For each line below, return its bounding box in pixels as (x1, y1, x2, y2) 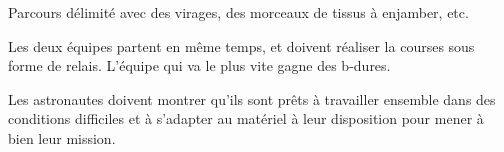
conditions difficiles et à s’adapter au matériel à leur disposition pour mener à (8, 108, 484, 129)
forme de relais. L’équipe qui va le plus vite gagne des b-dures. (8, 55, 391, 76)
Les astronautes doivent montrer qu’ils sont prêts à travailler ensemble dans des (8, 88, 496, 109)
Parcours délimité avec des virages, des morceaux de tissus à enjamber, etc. (8, 2, 469, 22)
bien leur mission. (8, 127, 116, 148)
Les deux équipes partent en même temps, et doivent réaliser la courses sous (8, 35, 475, 56)
